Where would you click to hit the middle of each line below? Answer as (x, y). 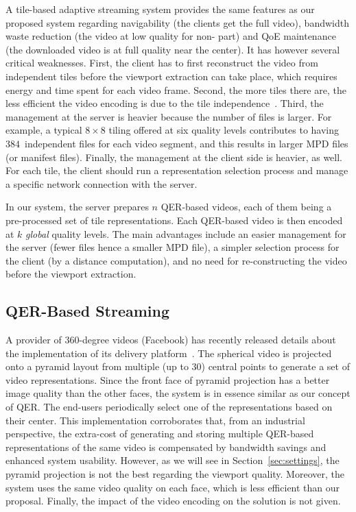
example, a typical (44, 130)
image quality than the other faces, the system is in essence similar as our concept (178, 393)
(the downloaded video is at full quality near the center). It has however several (173, 49)
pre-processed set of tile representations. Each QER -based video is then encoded (174, 220)
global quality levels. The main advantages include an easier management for (186, 233)
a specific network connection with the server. (102, 183)
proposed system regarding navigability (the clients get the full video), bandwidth (177, 22)
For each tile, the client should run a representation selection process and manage (177, 170)
